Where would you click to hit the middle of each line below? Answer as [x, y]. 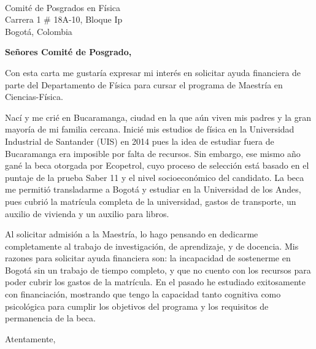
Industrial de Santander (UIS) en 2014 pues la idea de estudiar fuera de [140, 141]
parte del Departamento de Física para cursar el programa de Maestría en [144, 84]
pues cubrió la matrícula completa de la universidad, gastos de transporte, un [151, 201]
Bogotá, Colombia [39, 31]
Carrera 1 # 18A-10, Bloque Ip [64, 19]
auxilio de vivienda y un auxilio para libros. [87, 213]
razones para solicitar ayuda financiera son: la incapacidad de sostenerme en [148, 258]
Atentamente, [30, 338]
